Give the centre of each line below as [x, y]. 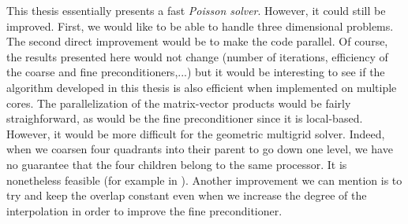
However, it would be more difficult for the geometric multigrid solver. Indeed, [196, 133]
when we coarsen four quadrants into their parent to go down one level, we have [200, 149]
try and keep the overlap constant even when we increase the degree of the [187, 195]
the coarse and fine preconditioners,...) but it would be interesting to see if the [196, 72]
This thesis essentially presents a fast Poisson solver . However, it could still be [196, 10]
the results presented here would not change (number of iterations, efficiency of [197, 56]
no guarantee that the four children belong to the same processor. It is [177, 164]
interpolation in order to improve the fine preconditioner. [144, 210]
